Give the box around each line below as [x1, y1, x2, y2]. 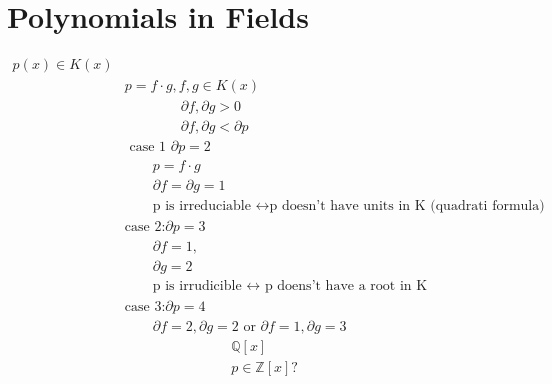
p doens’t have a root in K [264, 279, 428, 294]
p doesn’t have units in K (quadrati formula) [269, 199, 545, 214]
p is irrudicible [152, 279, 242, 294]
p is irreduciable [152, 199, 251, 214]
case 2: [124, 220, 166, 235]
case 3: [124, 299, 166, 314]
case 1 [129, 140, 167, 155]
